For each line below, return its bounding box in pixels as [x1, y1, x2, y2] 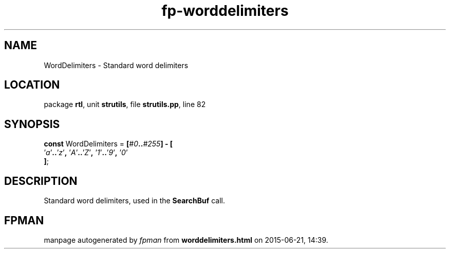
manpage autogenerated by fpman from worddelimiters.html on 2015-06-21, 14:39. [44, 235, 328, 244]
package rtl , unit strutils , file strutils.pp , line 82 [44, 100, 206, 109]
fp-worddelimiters [161, 2, 289, 19]
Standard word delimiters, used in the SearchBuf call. [44, 196, 225, 205]
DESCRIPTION [4, 174, 78, 187]
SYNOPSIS [4, 117, 60, 131]
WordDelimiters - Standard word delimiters [44, 60, 189, 70]
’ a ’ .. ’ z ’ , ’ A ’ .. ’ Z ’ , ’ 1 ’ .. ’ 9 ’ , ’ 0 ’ [44, 148, 128, 157]
